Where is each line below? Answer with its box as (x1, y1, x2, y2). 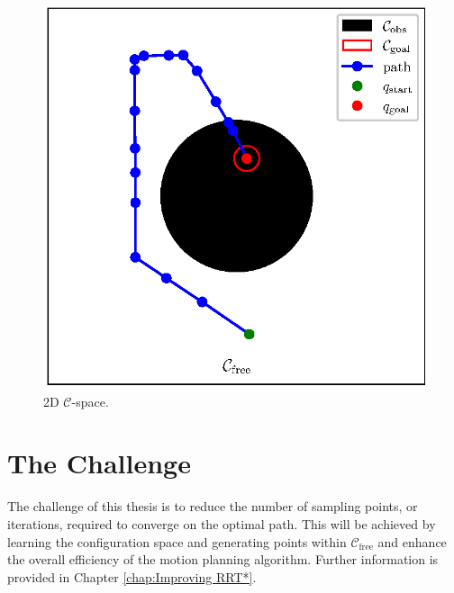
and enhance (377, 532, 447, 551)
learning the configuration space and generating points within (7, 532, 347, 551)
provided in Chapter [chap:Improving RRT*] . (7, 567, 257, 586)
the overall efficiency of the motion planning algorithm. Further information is (7, 550, 439, 569)
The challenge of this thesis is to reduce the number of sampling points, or (7, 497, 418, 516)
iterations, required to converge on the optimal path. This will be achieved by (7, 514, 436, 533)
